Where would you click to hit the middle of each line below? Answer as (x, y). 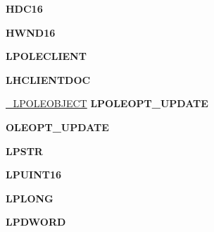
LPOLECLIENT (46, 56)
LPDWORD (36, 222)
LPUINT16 (34, 175)
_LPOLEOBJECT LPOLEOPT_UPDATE (107, 103)
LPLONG (30, 198)
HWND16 (31, 32)
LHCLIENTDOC (48, 79)
